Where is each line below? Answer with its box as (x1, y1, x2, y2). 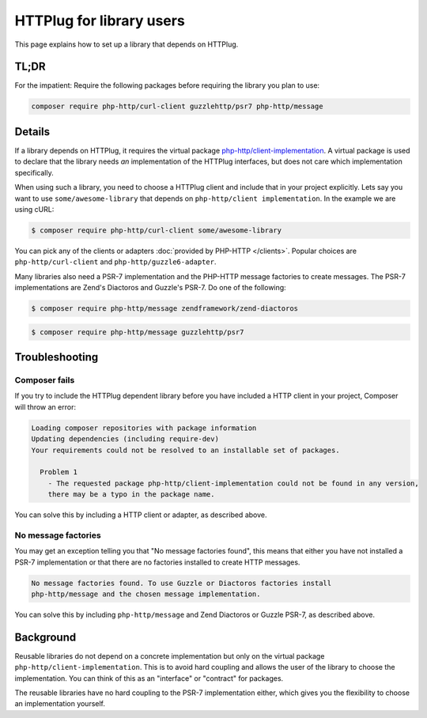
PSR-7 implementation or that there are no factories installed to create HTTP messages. (14, 557, 300, 567)
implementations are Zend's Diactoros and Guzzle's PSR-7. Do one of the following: (14, 283, 286, 293)
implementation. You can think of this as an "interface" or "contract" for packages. (14, 673, 284, 683)
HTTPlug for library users (14, 12, 185, 29)
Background (14, 630, 77, 644)
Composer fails (14, 374, 75, 385)
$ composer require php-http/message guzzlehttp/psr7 (31, 327, 244, 336)
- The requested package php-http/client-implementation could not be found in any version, (47, 478, 419, 488)
